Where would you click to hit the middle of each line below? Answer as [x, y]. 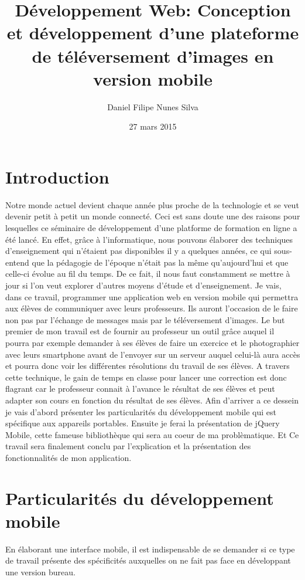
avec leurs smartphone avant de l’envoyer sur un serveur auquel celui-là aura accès [153, 354]
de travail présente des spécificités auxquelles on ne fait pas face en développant [148, 560]
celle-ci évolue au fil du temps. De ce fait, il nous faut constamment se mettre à [148, 274]
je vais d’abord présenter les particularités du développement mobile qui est [141, 411]
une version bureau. [40, 571]
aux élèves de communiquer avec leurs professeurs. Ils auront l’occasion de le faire [152, 308]
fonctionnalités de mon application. [68, 457]
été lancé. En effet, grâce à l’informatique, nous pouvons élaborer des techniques [149, 239]
